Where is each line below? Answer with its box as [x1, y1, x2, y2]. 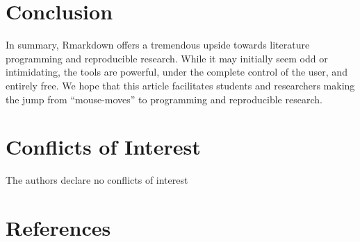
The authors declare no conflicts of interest [6, 173, 188, 187]
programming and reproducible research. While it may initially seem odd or [6, 51, 328, 65]
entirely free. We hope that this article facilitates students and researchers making [6, 78, 355, 92]
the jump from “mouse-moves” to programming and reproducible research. [6, 92, 322, 106]
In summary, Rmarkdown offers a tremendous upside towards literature [6, 37, 310, 52]
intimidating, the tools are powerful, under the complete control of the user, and [6, 64, 347, 79]
